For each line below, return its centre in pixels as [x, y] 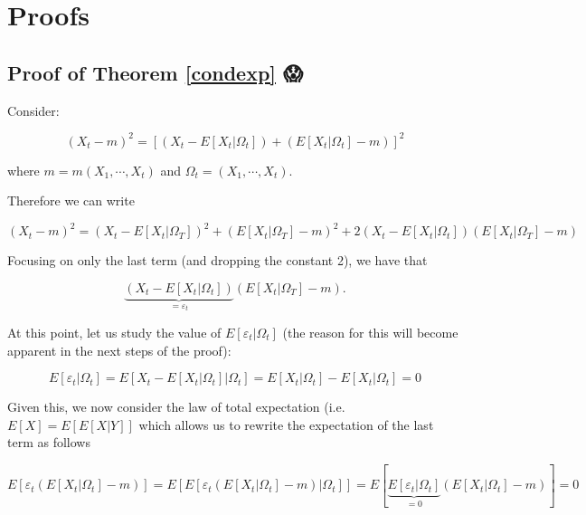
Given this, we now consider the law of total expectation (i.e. [176, 407]
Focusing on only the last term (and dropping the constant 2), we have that [217, 260]
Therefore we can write [71, 200]
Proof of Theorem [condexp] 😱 [155, 72]
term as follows [49, 442]
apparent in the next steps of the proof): [119, 350]
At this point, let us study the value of [114, 333]
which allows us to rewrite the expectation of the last [286, 424]
